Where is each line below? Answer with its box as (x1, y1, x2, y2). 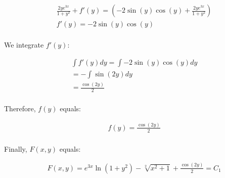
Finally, (4, 143, 27, 154)
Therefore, (4, 103, 36, 113)
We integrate (4, 39, 44, 50)
